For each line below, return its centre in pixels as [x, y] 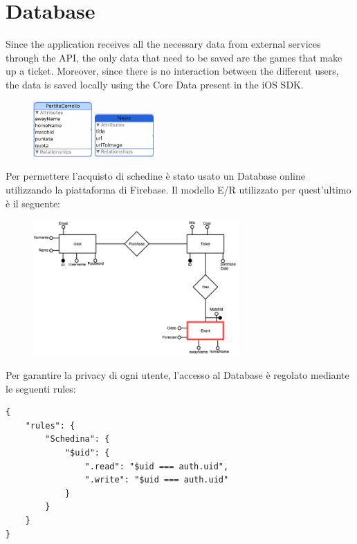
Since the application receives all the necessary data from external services [163, 44]
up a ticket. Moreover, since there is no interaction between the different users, [172, 71]
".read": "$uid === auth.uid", [157, 466]
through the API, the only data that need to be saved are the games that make [174, 57]
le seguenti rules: [41, 388]
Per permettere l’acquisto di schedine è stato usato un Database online [155, 176]
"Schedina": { [77, 439]
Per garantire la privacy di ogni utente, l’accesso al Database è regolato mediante [177, 374]
